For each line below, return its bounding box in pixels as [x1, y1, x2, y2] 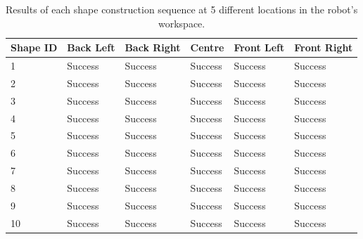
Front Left [234, 40, 285, 55]
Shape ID [11, 40, 58, 55]
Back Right [125, 40, 181, 55]
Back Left [67, 40, 115, 55]
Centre [190, 40, 224, 55]
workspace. [158, 15, 205, 30]
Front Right [294, 40, 353, 55]
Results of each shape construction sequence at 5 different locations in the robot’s [6, 2, 358, 16]
